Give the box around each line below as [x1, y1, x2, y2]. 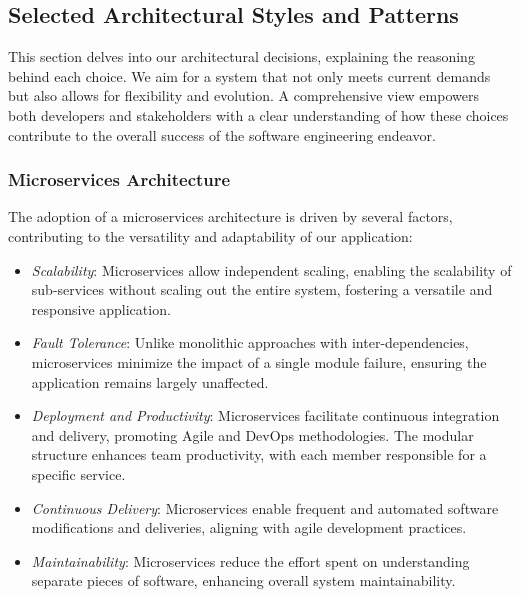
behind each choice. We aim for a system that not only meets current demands [8, 65, 491, 86]
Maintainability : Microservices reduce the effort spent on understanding [31, 550, 470, 571]
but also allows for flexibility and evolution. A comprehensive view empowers [8, 85, 479, 106]
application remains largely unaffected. [31, 371, 269, 392]
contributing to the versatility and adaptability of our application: [8, 225, 413, 246]
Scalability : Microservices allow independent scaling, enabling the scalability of [31, 259, 512, 280]
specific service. [31, 463, 126, 484]
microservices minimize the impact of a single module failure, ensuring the [31, 351, 487, 372]
